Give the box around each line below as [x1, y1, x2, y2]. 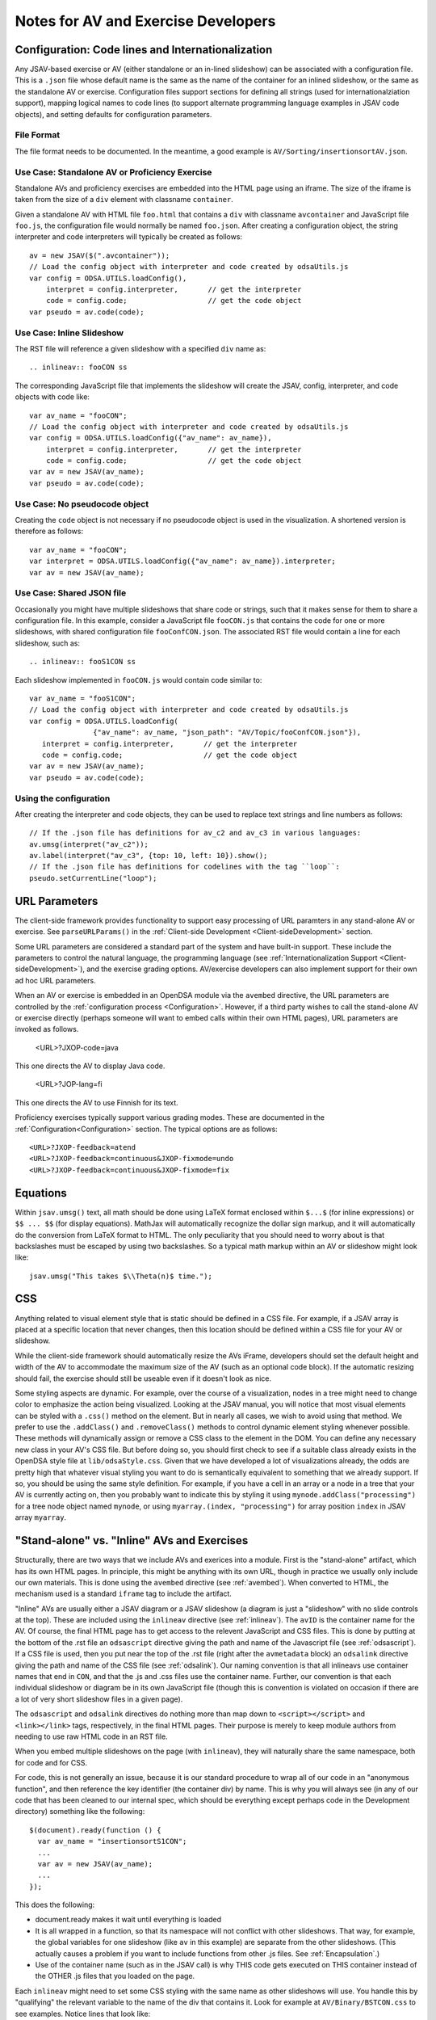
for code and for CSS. [15, 1757, 88, 1767]
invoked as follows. [15, 1025, 79, 1034]
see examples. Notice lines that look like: [15, 2009, 151, 2018]
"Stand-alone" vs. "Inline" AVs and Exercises [15, 1534, 249, 1547]
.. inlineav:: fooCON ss [29, 363, 128, 372]
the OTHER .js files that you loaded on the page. [35, 1972, 195, 1981]
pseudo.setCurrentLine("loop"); [29, 873, 157, 882]
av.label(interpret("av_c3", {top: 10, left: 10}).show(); [29, 851, 268, 861]
